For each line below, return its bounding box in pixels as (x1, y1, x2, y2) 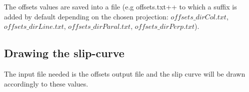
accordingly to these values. (4, 78, 88, 89)
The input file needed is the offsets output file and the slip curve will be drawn (4, 69, 245, 79)
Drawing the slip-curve (4, 45, 124, 61)
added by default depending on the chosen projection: (4, 11, 168, 21)
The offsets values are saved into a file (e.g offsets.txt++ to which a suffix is (4, 1, 237, 11)
